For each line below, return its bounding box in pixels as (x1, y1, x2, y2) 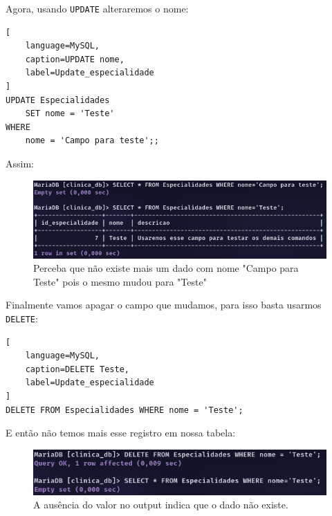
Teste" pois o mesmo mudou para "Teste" (33, 274, 207, 288)
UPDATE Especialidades (6, 95, 110, 105)
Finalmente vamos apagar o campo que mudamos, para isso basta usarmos (6, 297, 322, 312)
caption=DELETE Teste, (25, 364, 129, 374)
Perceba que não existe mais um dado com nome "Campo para (33, 261, 299, 275)
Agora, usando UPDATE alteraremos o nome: (6, 1, 189, 15)
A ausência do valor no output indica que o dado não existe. (33, 497, 288, 512)
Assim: (6, 156, 34, 170)
